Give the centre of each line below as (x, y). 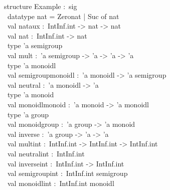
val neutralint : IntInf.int (46, 153)
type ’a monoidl (32, 65)
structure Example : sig (41, 6)
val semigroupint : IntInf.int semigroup (67, 173)
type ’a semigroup (35, 45)
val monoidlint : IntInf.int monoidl (61, 183)
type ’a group (28, 114)
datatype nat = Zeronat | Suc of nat (63, 16)
